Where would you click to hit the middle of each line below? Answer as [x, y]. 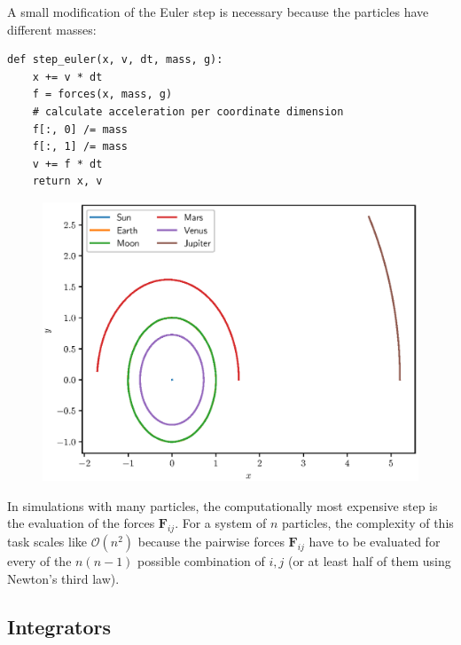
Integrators [59, 626]
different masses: [52, 29]
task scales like [47, 542]
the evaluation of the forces [81, 523]
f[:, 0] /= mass [80, 129]
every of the [39, 561]
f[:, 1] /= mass [80, 147]
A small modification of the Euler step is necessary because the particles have [218, 12]
